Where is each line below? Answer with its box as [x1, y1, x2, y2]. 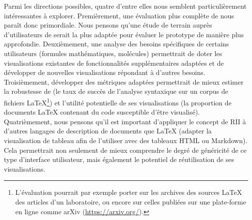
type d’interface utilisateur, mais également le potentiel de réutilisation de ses [4, 154, 234, 164]
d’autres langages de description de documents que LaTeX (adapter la [4, 126, 212, 136]
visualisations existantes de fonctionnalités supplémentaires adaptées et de [4, 58, 224, 68]
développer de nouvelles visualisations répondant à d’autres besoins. [4, 67, 205, 77]
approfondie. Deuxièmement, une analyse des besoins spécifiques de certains [4, 39, 229, 49]
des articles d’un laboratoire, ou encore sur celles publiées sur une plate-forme [15, 196, 246, 206]
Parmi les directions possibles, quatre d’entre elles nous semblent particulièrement [4, 1, 247, 11]
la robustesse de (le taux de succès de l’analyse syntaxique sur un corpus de [4, 86, 228, 96]
